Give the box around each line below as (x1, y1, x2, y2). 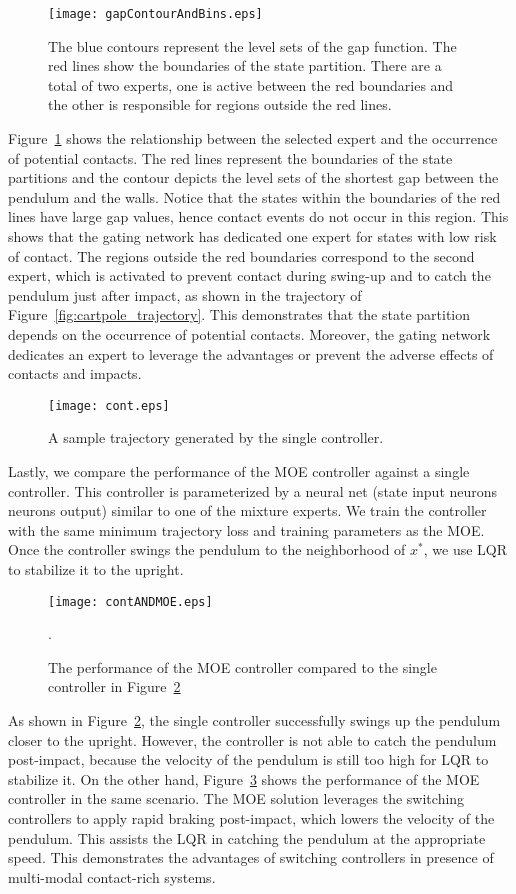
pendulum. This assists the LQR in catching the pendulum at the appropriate (8, 827, 486, 848)
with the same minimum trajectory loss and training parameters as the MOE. (8, 519, 485, 540)
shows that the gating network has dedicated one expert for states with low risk (8, 226, 497, 246)
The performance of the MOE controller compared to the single (48, 656, 437, 677)
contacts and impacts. (8, 363, 142, 384)
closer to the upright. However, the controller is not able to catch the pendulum (8, 729, 497, 750)
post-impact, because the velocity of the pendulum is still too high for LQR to (8, 749, 489, 770)
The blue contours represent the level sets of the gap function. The (48, 35, 457, 56)
